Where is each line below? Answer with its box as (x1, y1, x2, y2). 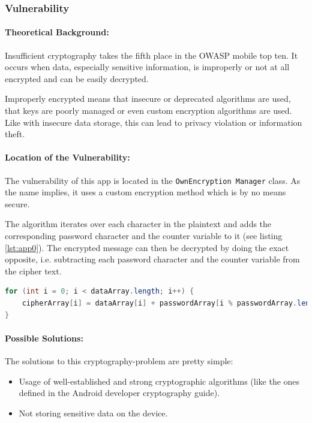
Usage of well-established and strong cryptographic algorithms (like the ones (19, 374, 300, 387)
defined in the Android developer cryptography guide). (19, 386, 220, 399)
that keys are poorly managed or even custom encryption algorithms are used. (5, 104, 292, 117)
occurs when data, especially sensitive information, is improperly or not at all (5, 61, 290, 73)
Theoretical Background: (5, 26, 109, 38)
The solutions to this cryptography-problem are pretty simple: (5, 354, 233, 367)
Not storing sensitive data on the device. (19, 406, 168, 419)
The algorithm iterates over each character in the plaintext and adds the (5, 217, 272, 230)
